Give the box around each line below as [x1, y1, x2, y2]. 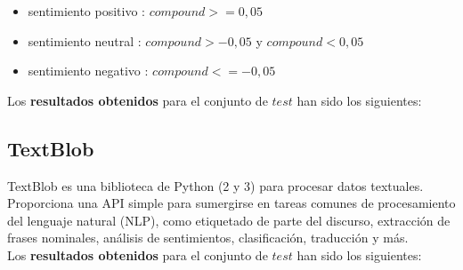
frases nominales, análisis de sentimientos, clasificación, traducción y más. [7, 228, 409, 247]
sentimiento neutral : [28, 31, 142, 50]
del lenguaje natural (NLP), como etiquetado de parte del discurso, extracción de [7, 210, 451, 229]
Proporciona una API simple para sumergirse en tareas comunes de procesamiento [7, 194, 456, 212]
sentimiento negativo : [28, 61, 149, 80]
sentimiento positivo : [28, 2, 146, 20]
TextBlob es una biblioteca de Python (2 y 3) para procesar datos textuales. [7, 176, 424, 195]
